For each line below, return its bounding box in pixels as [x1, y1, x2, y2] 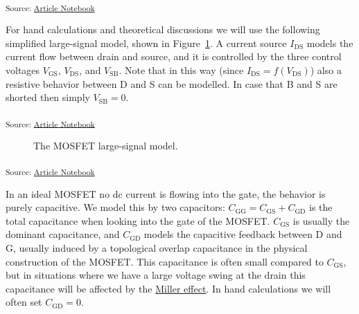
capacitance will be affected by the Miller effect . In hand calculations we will [6, 281, 331, 295]
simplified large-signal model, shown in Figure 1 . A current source [6, 35, 287, 50]
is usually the [292, 213, 350, 228]
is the [309, 200, 333, 214]
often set [6, 295, 42, 309]
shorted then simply [6, 90, 90, 104]
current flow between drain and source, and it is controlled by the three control [6, 49, 342, 64]
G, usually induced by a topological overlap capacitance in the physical [6, 240, 308, 255]
